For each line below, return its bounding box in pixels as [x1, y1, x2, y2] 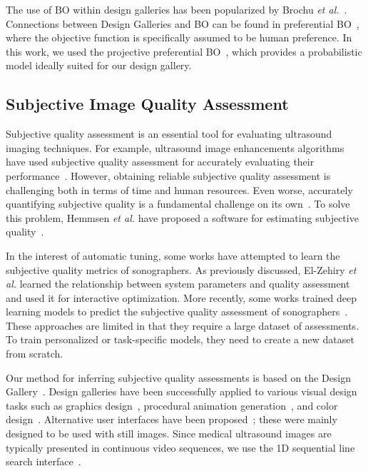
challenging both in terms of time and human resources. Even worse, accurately [6, 182, 353, 197]
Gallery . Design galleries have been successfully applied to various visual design [6, 384, 357, 399]
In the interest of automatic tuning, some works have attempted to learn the [6, 248, 340, 263]
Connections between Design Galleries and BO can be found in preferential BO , [6, 16, 359, 31]
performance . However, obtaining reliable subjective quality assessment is [6, 168, 331, 183]
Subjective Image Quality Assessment [6, 93, 289, 115]
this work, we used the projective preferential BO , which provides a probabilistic [6, 44, 362, 59]
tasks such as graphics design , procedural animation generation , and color [6, 397, 338, 412]
